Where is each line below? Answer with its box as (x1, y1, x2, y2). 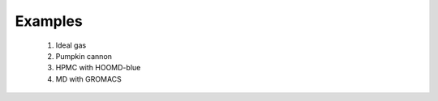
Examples (15, 12, 83, 30)
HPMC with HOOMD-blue (55, 63, 141, 73)
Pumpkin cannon (55, 51, 113, 61)
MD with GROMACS (55, 74, 122, 84)
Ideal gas (55, 40, 87, 50)
